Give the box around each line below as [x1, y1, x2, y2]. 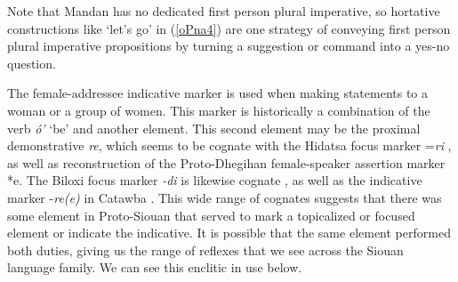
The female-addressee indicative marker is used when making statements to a [7, 84, 429, 102]
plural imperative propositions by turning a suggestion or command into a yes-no [7, 36, 450, 55]
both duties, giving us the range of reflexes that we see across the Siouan [7, 240, 404, 259]
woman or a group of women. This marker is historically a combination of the [7, 101, 430, 119]
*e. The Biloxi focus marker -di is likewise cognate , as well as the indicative [7, 171, 422, 189]
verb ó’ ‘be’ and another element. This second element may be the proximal [7, 118, 421, 137]
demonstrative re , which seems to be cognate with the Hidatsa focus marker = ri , [7, 136, 452, 155]
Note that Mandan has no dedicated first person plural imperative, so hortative [7, 2, 440, 20]
